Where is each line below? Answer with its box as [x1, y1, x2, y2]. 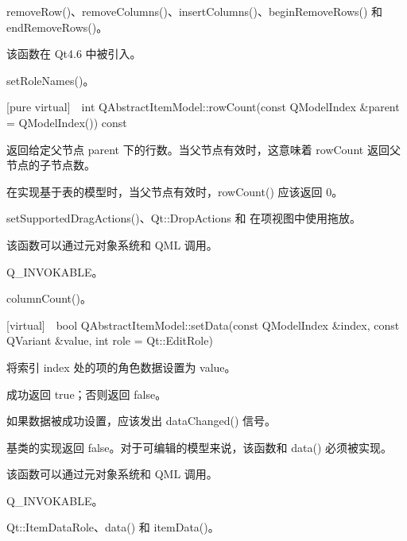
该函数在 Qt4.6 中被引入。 [6, 45, 141, 62]
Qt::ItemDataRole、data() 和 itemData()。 [6, 519, 219, 535]
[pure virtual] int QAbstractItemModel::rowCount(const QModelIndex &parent [6, 99, 400, 115]
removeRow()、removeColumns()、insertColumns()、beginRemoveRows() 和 [6, 3, 383, 19]
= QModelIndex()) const [6, 114, 127, 130]
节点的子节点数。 [6, 157, 95, 173]
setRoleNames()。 [6, 71, 95, 88]
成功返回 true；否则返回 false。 [6, 385, 167, 402]
